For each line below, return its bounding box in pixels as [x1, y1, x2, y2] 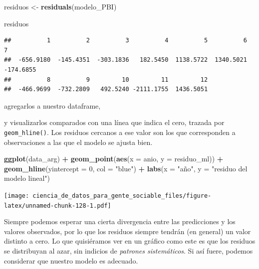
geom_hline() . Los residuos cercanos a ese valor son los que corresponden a [4, 127, 236, 137]
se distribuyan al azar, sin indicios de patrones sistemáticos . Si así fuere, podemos [4, 246, 253, 256]
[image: [4, 192, 29, 199]
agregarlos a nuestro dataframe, [4, 100, 101, 111]
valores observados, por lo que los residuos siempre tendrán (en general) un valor [4, 226, 251, 236]
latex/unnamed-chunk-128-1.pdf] [4, 202, 111, 209]
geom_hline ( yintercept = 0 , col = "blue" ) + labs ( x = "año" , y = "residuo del [4, 163, 248, 173]
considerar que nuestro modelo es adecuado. [4, 255, 138, 266]
